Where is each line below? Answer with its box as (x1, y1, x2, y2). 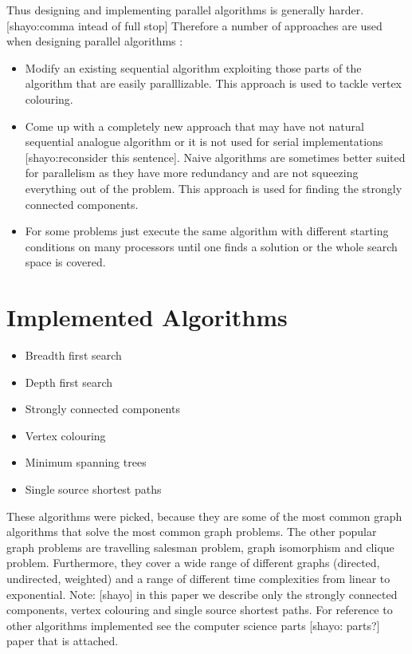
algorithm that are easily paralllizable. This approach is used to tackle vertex (25, 75, 402, 92)
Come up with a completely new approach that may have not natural (25, 117, 364, 134)
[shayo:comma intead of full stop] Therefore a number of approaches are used (6, 17, 383, 33)
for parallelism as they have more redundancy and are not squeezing (25, 164, 359, 181)
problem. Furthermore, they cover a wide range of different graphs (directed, (6, 554, 380, 571)
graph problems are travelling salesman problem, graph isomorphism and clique (6, 538, 394, 555)
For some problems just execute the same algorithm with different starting (25, 223, 389, 239)
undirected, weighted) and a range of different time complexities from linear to (6, 569, 390, 586)
